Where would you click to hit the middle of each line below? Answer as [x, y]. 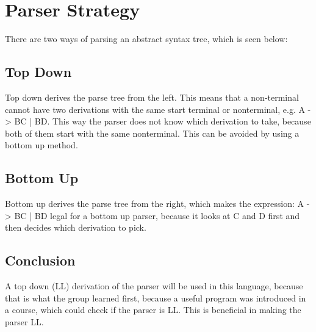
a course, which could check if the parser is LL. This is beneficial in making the [153, 310]
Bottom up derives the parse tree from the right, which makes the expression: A [154, 204]
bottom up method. [41, 145]
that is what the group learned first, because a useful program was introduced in [156, 298]
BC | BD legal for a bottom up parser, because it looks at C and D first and [157, 215]
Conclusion [40, 260]
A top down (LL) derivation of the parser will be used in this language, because [154, 286]
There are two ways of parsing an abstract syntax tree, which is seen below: [146, 39]
